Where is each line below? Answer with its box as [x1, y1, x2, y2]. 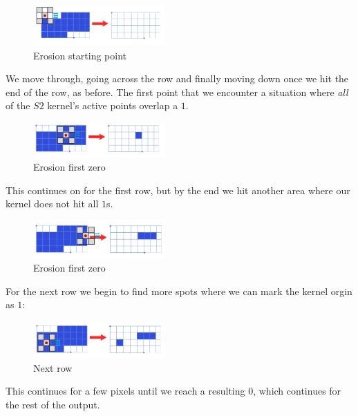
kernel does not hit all [6, 196, 99, 211]
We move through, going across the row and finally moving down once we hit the [6, 71, 349, 86]
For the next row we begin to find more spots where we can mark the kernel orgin [6, 283, 352, 298]
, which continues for [253, 384, 341, 398]
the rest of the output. [6, 397, 100, 411]
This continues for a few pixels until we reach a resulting [6, 384, 245, 398]
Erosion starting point [33, 48, 127, 62]
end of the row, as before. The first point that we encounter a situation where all [6, 84, 348, 99]
